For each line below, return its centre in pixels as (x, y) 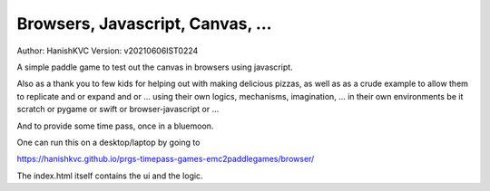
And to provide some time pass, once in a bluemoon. (115, 126)
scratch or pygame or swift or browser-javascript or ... (118, 110)
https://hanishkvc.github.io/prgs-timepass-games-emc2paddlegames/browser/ (166, 159)
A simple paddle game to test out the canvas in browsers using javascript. (155, 67)
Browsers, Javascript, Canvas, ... (144, 24)
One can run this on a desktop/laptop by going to (108, 142)
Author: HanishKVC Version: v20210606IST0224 (108, 51)
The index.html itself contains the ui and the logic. (110, 176)
